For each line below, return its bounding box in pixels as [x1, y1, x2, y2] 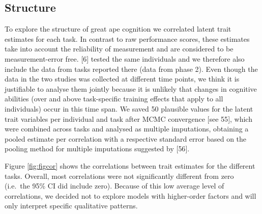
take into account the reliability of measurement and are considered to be [5, 43, 234, 54]
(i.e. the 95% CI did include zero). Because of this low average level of [5, 180, 224, 191]
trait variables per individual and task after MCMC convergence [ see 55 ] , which [5, 113, 252, 124]
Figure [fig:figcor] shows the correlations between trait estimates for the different [5, 160, 255, 171]
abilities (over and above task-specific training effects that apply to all [5, 93, 223, 104]
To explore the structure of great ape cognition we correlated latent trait [5, 23, 231, 34]
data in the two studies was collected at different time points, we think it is [5, 73, 240, 84]
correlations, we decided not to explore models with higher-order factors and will [5, 190, 256, 201]
